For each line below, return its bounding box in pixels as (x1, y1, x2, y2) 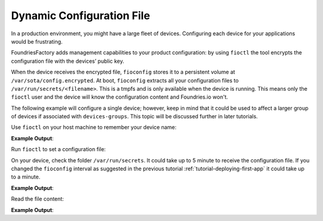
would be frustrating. (11, 38, 63, 45)
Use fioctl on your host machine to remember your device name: (11, 124, 176, 131)
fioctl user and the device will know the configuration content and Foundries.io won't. (11, 93, 228, 101)
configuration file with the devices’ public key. (11, 57, 125, 65)
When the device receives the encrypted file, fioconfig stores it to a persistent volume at (11, 69, 236, 76)
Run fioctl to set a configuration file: (11, 146, 106, 153)
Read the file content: (11, 195, 64, 202)
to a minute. (11, 173, 41, 180)
